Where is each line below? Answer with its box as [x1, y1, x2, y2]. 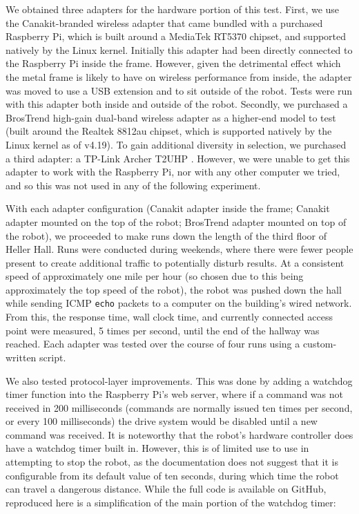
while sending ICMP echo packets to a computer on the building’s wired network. [6, 296, 352, 310]
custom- [302, 336, 337, 351]
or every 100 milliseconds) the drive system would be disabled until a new [6, 414, 318, 428]
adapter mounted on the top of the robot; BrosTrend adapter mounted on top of [6, 214, 347, 229]
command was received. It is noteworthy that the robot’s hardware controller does [6, 427, 353, 441]
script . [39, 350, 66, 364]
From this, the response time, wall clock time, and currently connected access [6, 310, 333, 324]
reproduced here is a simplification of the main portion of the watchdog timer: [6, 495, 336, 509]
